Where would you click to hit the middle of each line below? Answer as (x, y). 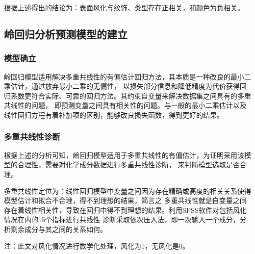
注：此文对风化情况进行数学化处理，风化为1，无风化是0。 (97, 245)
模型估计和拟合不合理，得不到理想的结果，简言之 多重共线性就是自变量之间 (125, 200)
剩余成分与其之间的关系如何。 (59, 229)
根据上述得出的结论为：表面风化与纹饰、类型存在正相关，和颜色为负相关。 (124, 7)
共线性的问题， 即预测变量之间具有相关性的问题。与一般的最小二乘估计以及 (125, 105)
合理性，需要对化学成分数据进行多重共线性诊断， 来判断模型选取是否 (128, 165)
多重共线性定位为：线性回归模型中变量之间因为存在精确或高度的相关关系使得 (127, 190)
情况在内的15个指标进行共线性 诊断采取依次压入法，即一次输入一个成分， (122, 219)
